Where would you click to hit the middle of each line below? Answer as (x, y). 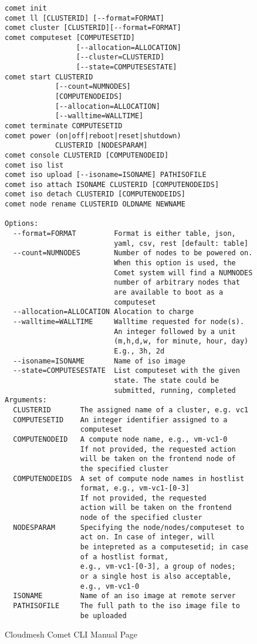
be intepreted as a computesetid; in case (164, 547)
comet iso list (34, 165)
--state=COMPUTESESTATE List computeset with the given (126, 371)
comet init (26, 8)
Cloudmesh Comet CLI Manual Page (71, 634)
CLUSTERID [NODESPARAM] (101, 146)
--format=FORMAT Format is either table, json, (124, 234)
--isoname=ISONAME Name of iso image (99, 361)
